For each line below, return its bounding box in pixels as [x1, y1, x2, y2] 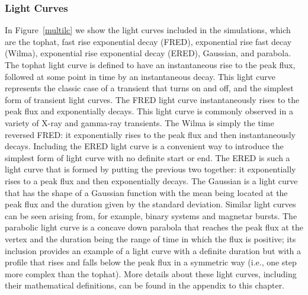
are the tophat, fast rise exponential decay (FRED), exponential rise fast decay [5, 35, 292, 47]
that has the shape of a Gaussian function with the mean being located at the [5, 186, 288, 198]
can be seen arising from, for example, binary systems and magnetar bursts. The [5, 209, 297, 222]
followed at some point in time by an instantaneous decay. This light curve [5, 70, 275, 82]
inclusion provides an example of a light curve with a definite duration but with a [5, 244, 301, 256]
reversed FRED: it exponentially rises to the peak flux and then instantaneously [5, 128, 296, 140]
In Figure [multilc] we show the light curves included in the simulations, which [5, 24, 291, 36]
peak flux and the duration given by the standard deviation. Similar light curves [5, 198, 296, 210]
